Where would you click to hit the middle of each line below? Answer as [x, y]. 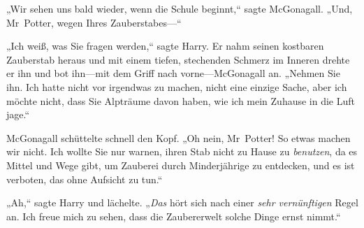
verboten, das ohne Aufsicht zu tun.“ [85, 179]
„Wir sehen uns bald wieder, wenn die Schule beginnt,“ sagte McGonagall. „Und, [180, 8]
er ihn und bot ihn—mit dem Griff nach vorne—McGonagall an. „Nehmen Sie [173, 73]
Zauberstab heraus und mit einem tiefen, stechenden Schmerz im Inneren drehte [178, 59]
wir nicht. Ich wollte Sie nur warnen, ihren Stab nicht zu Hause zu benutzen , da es [182, 151]
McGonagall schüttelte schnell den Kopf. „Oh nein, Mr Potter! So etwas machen [179, 137]
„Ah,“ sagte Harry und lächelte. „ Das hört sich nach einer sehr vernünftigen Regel [182, 202]
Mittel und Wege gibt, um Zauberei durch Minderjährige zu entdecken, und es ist [181, 165]
